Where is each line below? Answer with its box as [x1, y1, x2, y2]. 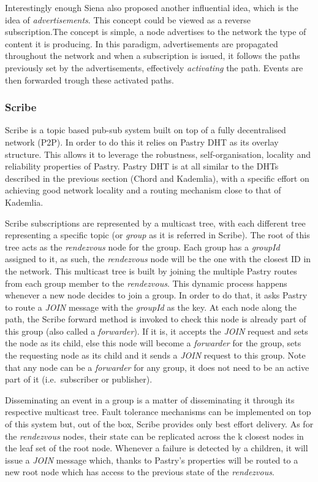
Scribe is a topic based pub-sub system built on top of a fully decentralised [5, 123, 286, 136]
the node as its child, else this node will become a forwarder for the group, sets [5, 336, 301, 349]
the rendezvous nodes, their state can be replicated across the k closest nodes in [5, 429, 304, 442]
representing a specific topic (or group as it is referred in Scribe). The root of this [5, 228, 310, 241]
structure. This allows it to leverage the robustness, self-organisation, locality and [5, 147, 311, 160]
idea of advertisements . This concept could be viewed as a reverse [5, 13, 251, 26]
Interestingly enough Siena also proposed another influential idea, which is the [5, 1, 298, 14]
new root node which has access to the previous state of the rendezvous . [5, 465, 274, 478]
